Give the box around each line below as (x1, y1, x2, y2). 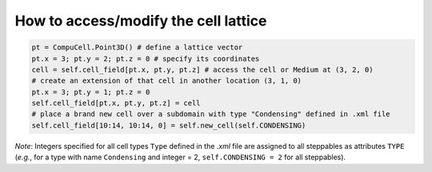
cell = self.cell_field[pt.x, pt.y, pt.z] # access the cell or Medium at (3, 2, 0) (31, 64, 374, 74)
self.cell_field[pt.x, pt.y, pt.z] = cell (31, 99, 201, 107)
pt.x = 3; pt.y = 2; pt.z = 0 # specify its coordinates (31, 54, 260, 63)
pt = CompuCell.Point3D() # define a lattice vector (31, 43, 243, 52)
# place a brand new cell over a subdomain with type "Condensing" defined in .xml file (31, 110, 391, 119)
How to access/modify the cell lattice (14, 12, 267, 29)
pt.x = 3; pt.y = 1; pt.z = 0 (31, 88, 150, 96)
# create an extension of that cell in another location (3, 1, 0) (31, 76, 302, 85)
